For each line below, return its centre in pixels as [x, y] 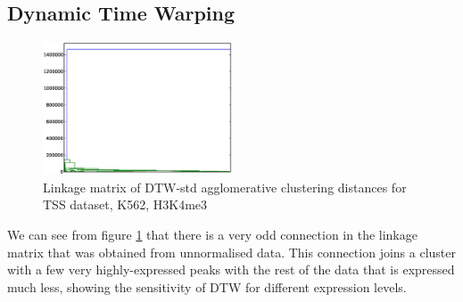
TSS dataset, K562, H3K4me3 [125, 204]
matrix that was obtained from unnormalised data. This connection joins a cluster [232, 252]
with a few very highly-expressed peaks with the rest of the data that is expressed [231, 269]
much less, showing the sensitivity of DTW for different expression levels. [207, 286]
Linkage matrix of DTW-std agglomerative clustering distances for [225, 187]
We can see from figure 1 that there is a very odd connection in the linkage [212, 235]
